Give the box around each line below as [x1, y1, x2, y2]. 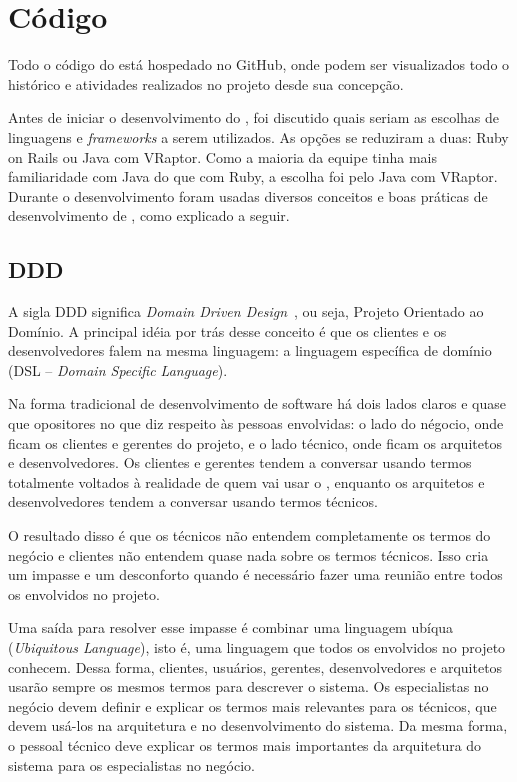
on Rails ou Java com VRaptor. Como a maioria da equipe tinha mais [8, 146, 437, 167]
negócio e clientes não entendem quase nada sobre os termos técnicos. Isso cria [8, 544, 489, 565]
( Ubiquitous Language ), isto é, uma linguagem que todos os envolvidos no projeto [8, 636, 506, 657]
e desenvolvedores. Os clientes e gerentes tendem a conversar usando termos [8, 452, 472, 473]
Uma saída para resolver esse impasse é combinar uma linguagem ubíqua [8, 617, 454, 638]
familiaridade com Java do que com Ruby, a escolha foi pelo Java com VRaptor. [8, 166, 498, 187]
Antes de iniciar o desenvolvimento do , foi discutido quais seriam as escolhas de [8, 107, 500, 128]
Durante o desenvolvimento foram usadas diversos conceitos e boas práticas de [8, 185, 488, 206]
